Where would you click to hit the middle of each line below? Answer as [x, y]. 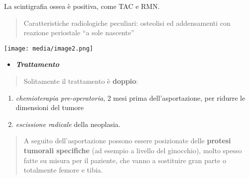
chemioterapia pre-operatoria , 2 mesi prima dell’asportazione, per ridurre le [130, 97]
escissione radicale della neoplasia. [68, 124]
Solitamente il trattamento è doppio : [81, 81]
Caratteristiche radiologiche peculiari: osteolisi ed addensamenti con [127, 23]
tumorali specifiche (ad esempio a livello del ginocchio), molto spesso [133, 150]
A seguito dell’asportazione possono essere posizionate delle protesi [127, 141]
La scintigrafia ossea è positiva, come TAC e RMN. [82, 6]
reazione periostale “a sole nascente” [79, 32]
